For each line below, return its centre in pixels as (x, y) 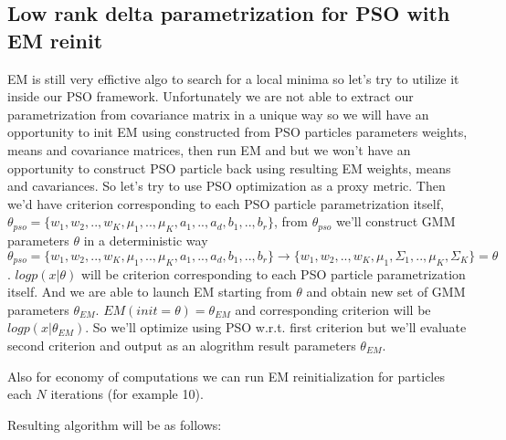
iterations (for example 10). (127, 394)
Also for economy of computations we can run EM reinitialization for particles (226, 376)
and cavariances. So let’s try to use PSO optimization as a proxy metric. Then (227, 186)
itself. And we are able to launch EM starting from (150, 292)
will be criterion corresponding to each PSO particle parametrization (273, 273)
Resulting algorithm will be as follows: (115, 424)
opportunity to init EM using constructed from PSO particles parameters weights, (237, 132)
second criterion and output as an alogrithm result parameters (182, 345)
